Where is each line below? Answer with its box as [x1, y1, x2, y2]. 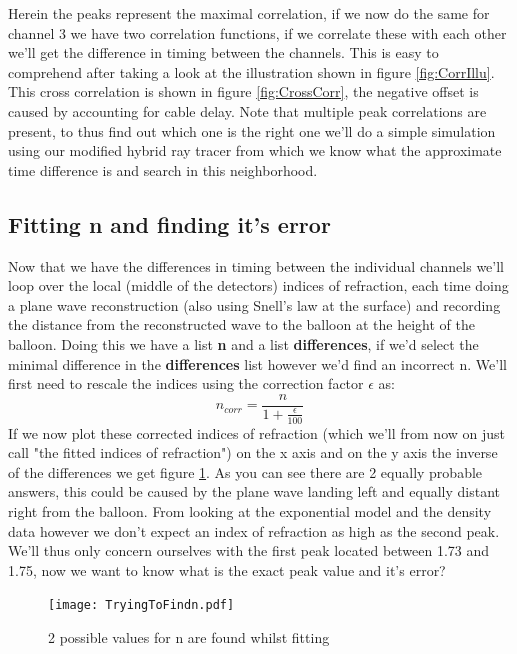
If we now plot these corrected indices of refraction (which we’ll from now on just [8, 422, 505, 443]
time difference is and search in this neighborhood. [8, 159, 318, 180]
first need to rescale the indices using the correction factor [8, 373, 364, 394]
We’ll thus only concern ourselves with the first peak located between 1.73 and [8, 540, 490, 561]
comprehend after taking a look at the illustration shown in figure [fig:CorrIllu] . [8, 61, 495, 82]
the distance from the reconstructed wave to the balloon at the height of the [8, 314, 475, 335]
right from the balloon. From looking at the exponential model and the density [8, 500, 492, 521]
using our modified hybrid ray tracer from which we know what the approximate [8, 140, 502, 161]
